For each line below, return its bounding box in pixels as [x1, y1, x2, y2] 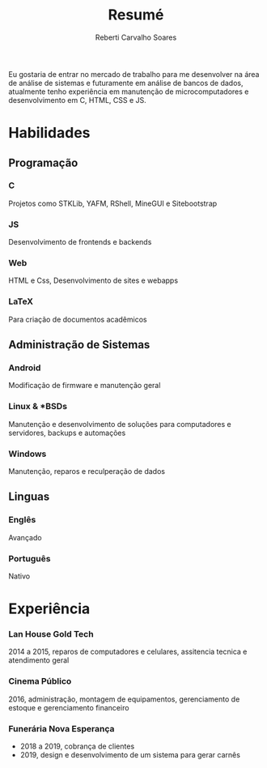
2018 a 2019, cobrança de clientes [19, 741, 135, 751]
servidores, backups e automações [8, 428, 126, 437]
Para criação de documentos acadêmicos [8, 314, 147, 324]
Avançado [8, 532, 42, 542]
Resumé [108, 6, 164, 24]
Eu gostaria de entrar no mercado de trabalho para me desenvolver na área [8, 69, 260, 79]
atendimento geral [8, 655, 70, 665]
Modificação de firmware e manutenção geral [8, 381, 161, 390]
